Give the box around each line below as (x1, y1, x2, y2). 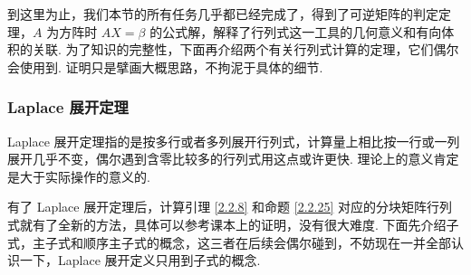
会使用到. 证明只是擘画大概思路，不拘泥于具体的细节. (7, 57, 323, 76)
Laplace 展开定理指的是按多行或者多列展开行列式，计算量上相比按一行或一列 (7, 131, 460, 150)
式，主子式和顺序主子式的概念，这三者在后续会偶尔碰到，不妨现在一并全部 (7, 232, 451, 251)
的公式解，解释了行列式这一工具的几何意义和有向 (149, 22, 442, 41)
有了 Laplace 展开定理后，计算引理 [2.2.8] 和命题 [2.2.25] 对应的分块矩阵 (7, 197, 427, 216)
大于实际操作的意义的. (19, 166, 150, 185)
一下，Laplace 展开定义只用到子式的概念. (19, 251, 261, 270)
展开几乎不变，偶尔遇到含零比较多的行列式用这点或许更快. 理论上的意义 (7, 149, 434, 168)
